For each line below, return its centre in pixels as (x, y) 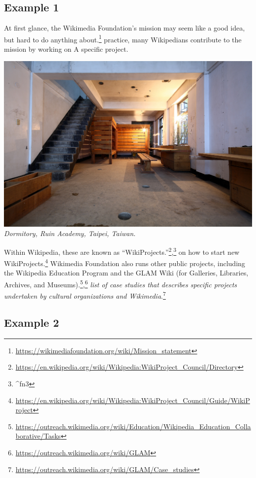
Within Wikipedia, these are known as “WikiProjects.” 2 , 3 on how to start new (122, 251)
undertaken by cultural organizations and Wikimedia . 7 (85, 295)
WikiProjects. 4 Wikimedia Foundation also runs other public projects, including (125, 262)
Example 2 (32, 322)
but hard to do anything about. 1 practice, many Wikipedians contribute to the (123, 38)
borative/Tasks (38, 436)
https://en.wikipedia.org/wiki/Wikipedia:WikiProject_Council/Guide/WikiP (133, 400)
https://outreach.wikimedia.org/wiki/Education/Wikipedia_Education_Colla (133, 426)
